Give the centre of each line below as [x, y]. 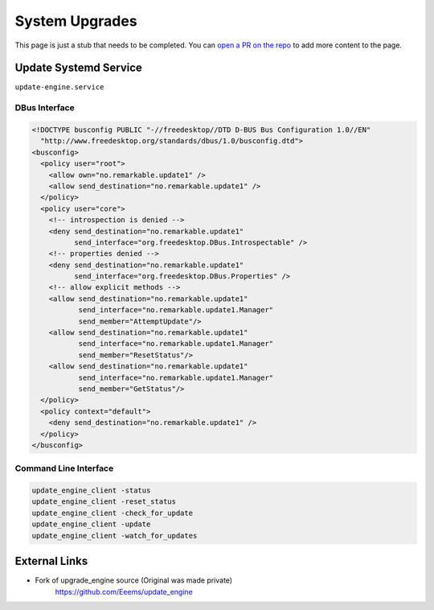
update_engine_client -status [91, 490]
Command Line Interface [64, 468]
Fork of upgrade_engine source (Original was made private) [134, 580]
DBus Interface [45, 108]
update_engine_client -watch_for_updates [115, 536]
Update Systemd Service [78, 68]
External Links [51, 561]
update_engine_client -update [91, 524]
